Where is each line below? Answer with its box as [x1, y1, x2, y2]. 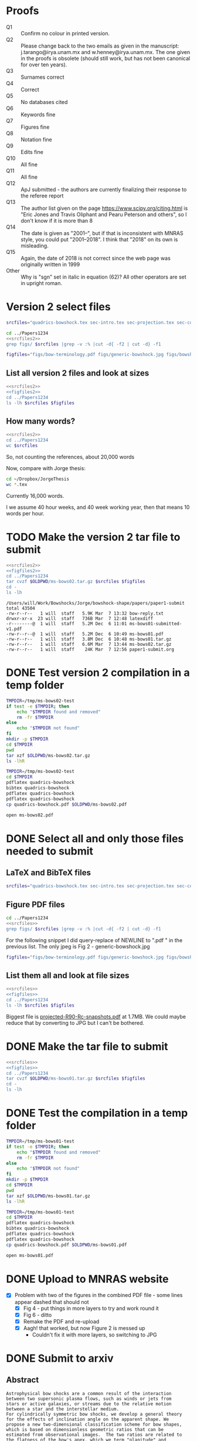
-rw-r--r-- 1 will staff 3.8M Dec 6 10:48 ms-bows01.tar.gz [6, 636, 172, 642]
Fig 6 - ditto [23, 1311, 52, 1318]
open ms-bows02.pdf [6, 812, 54, 818]
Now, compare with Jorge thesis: [6, 465, 86, 471]
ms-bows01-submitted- [129, 621, 182, 626]
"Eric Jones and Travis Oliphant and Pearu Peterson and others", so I [21, 210, 187, 218]
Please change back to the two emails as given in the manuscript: [21, 42, 179, 49]
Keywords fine [21, 110, 56, 118]
